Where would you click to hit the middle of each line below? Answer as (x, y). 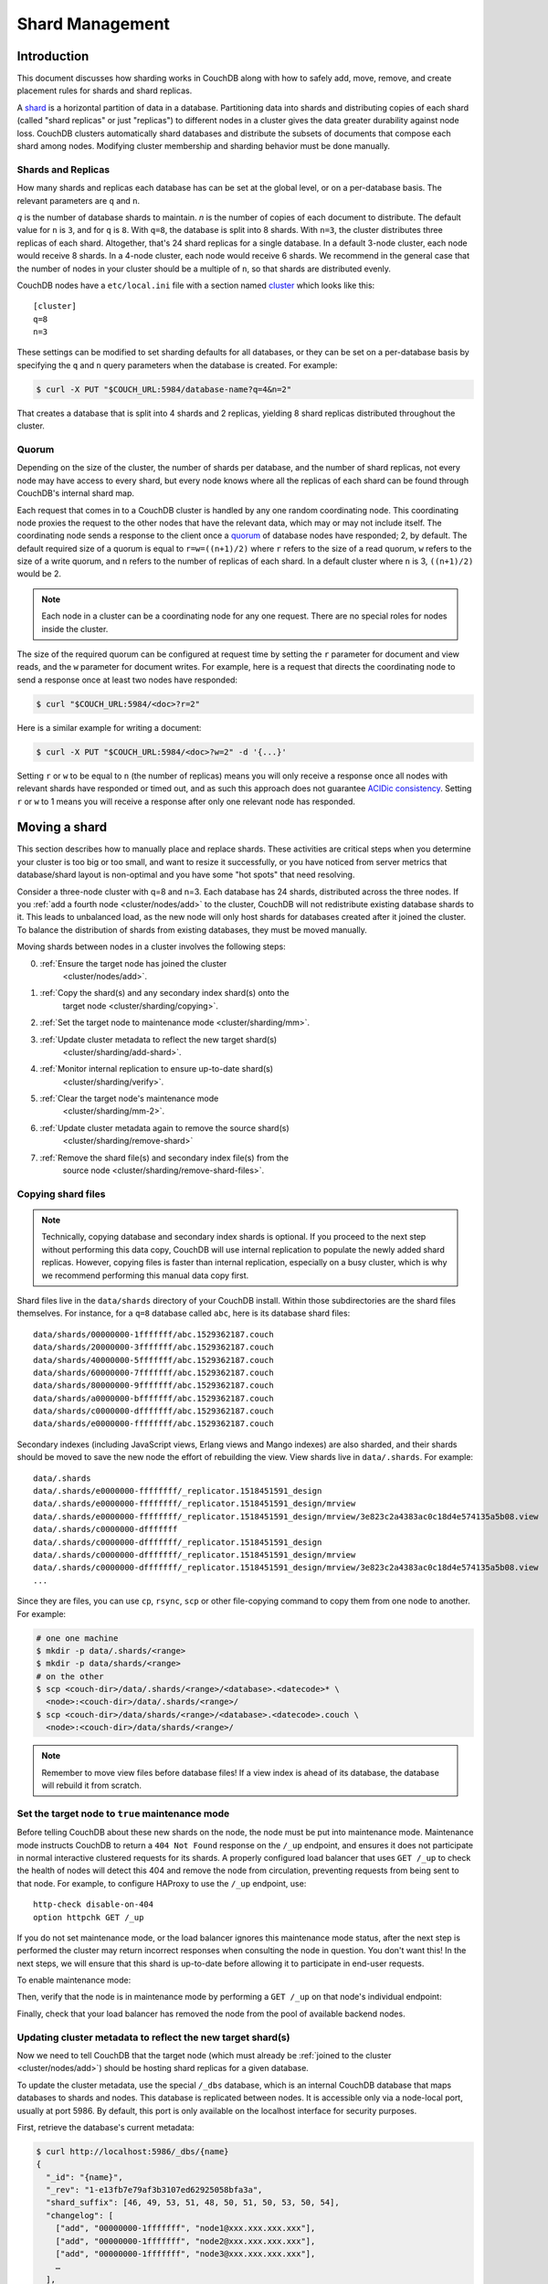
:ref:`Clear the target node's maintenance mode (129, 1099)
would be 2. (39, 574)
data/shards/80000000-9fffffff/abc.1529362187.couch (153, 1385)
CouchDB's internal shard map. (75, 493)
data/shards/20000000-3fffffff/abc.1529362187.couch (153, 1347)
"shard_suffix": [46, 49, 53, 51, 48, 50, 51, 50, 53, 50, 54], (193, 2203)
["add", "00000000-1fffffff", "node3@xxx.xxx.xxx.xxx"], (185, 2254)
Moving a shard (62, 827)
